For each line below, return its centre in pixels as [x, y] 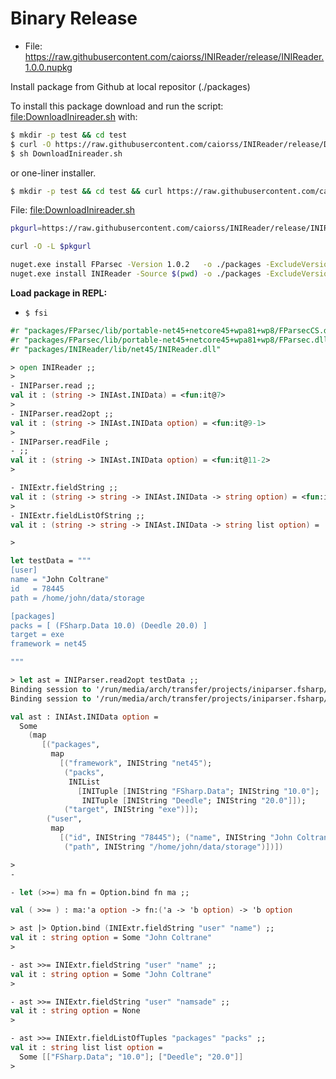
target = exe [37, 635]
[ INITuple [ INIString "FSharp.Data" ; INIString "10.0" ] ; [198, 791]
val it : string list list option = [86, 1048]
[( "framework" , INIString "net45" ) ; [136, 763]
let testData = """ [51, 561]
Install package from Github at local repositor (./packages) [130, 86]
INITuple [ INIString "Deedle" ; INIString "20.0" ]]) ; [194, 800]
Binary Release [74, 18]
